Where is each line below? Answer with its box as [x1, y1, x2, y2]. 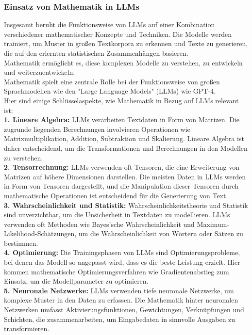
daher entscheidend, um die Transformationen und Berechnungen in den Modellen [4, 143, 248, 153]
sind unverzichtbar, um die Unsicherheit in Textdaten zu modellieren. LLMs [4, 209, 230, 220]
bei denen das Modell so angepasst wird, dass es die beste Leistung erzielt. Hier [4, 257, 240, 267]
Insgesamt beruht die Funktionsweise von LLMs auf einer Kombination [4, 19, 215, 30]
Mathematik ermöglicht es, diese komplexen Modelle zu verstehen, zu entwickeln [4, 57, 243, 67]
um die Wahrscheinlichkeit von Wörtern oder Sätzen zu [78, 228, 243, 239]
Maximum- [197, 219, 230, 229]
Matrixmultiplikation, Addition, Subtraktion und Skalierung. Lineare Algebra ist [4, 133, 244, 144]
